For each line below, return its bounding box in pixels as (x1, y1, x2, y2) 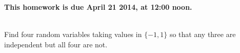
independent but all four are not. (4, 39, 108, 49)
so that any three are (169, 29, 236, 40)
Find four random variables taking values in (4, 29, 142, 40)
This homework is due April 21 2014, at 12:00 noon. (4, 2, 192, 12)
